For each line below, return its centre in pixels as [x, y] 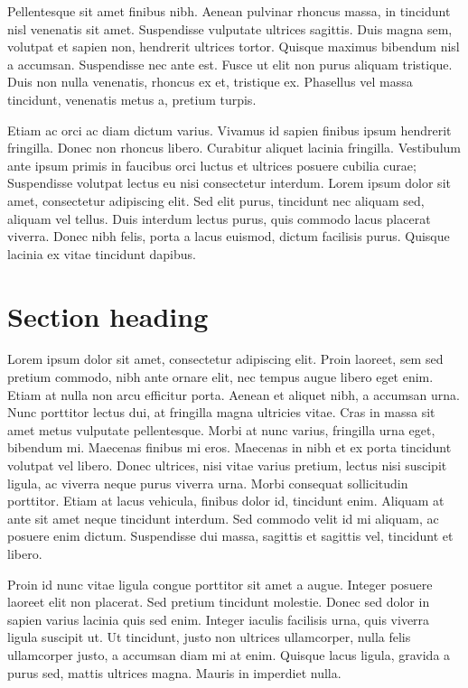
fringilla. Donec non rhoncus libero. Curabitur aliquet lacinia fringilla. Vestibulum [234, 148]
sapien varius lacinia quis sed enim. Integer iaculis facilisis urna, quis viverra [219, 619]
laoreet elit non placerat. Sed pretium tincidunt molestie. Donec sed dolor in [219, 602]
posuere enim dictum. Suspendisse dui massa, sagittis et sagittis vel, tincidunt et [230, 536]
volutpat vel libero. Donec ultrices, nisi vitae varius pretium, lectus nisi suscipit [227, 465]
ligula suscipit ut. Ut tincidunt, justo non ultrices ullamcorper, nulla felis [209, 637]
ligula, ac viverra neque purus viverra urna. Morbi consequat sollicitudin [208, 483]
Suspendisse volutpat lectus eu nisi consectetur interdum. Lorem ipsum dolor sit [229, 183]
